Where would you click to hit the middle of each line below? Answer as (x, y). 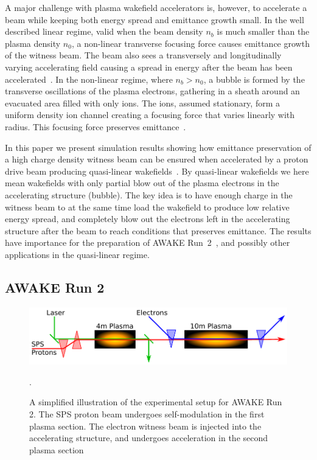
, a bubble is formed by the (254, 79)
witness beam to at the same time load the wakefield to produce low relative (147, 207)
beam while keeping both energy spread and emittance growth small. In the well (155, 19)
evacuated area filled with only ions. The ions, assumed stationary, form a (143, 103)
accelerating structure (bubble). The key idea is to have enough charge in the (149, 194)
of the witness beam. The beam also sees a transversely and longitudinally (143, 55)
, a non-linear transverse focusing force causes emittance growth (190, 43)
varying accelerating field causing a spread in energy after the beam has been (149, 67)
